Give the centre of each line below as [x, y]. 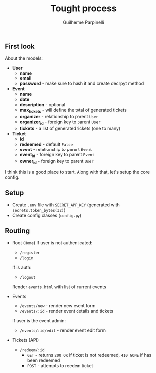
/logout [28, 278]
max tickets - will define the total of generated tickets [73, 111]
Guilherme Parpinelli [83, 22]
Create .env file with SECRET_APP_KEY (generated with [66, 205]
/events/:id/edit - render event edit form [63, 330]
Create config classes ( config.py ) [47, 215]
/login [27, 258]
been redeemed [43, 360]
